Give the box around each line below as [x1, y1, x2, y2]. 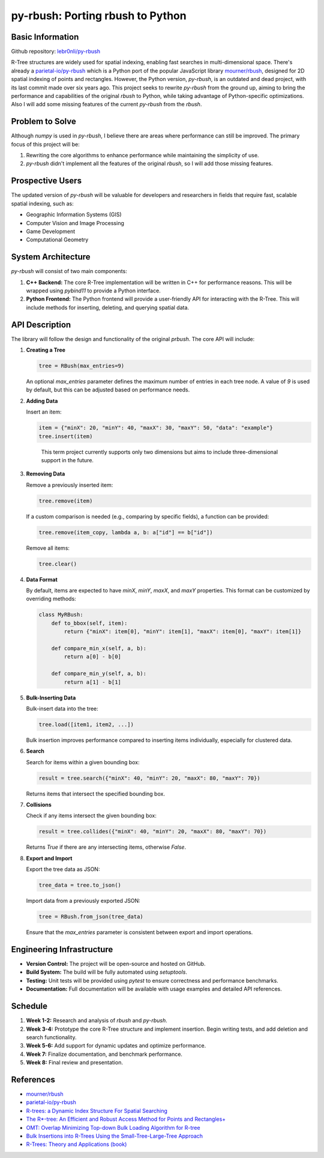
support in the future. [41, 457, 94, 463]
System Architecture [11, 252, 91, 262]
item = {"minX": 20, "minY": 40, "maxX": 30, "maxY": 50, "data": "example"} [38, 424, 273, 432]
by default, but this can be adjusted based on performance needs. [26, 386, 190, 393]
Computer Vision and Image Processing [26, 219, 124, 226]
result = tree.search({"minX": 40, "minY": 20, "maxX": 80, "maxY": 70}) [38, 774, 260, 782]
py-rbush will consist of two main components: [11, 268, 127, 275]
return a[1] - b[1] [64, 678, 121, 686]
